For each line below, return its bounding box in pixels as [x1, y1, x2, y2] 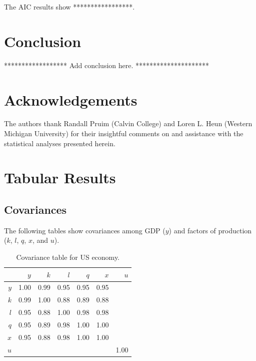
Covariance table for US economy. [16, 251, 120, 262]
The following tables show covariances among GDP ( [4, 225, 165, 235]
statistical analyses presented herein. [4, 138, 115, 148]
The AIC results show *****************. [4, 2, 135, 12]
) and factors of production [168, 225, 252, 235]
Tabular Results [4, 167, 116, 188]
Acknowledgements [4, 89, 137, 110]
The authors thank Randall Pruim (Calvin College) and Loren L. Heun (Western [4, 118, 252, 129]
